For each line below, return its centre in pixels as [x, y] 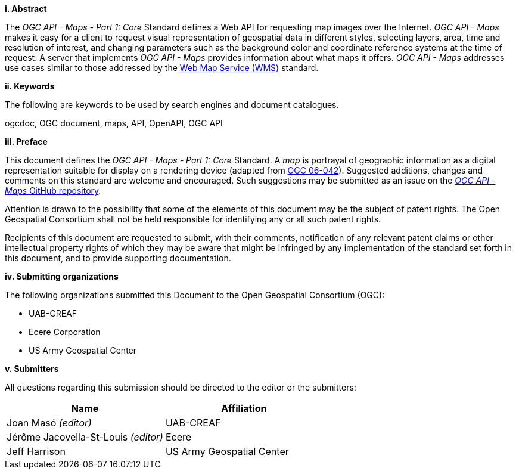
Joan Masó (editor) [49, 423]
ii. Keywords [30, 86]
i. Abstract [26, 9]
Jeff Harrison [36, 451]
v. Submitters [32, 369]
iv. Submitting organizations [62, 276]
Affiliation [244, 408]
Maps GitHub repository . [53, 190]
